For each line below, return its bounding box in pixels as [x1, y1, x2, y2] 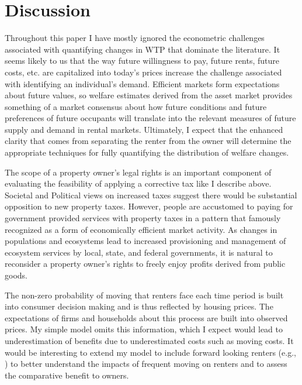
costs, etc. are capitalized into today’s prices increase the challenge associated [5, 66, 282, 78]
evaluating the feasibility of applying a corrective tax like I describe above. [5, 177, 272, 190]
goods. [5, 269, 27, 281]
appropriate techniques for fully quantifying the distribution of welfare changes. [5, 146, 289, 159]
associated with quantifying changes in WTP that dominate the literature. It [5, 43, 280, 55]
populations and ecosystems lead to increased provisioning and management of [5, 235, 286, 247]
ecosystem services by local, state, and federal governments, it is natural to [5, 246, 273, 258]
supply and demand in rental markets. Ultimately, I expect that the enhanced [5, 123, 283, 135]
